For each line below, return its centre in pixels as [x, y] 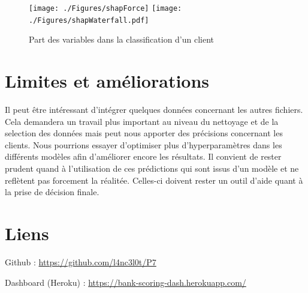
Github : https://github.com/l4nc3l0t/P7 [81, 261]
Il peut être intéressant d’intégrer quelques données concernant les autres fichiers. [154, 110]
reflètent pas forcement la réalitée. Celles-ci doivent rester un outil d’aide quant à [154, 180]
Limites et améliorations [107, 81]
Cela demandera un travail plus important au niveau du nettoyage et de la [142, 121]
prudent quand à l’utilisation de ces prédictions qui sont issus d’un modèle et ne [152, 168]
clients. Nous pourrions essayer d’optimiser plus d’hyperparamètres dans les [144, 144]
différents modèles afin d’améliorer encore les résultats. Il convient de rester [143, 156]
